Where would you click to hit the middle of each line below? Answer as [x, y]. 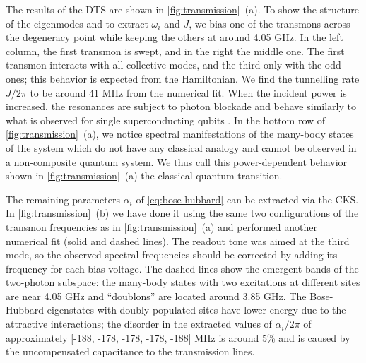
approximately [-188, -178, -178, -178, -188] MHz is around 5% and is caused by [178, 337]
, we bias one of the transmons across [270, 23]
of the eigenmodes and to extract [77, 23]
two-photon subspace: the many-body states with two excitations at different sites [183, 282]
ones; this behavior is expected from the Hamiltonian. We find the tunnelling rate [183, 78]
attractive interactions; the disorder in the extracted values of [139, 324]
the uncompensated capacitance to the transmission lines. [130, 351]
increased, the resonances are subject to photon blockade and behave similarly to [181, 106]
